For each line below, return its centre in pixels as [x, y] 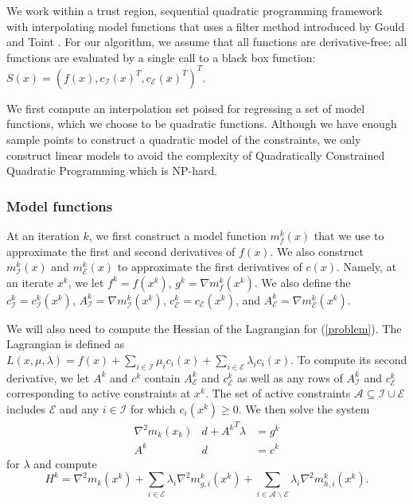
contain [162, 377]
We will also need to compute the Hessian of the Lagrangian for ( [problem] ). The [204, 328]
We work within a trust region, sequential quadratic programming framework [195, 10]
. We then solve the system [304, 409]
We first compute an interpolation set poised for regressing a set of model [186, 108]
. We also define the [302, 282]
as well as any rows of [290, 377]
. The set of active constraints [278, 393]
